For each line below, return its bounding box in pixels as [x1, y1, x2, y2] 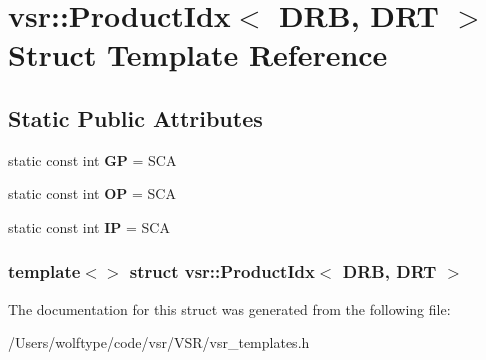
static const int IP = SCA [8, 216, 170, 237]
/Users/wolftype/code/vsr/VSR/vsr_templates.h [8, 332, 310, 353]
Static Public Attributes [8, 102, 263, 133]
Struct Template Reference [8, 34, 388, 75]
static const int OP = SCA [8, 183, 176, 204]
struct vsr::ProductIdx [129, 259, 315, 284]
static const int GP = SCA [8, 149, 177, 170]
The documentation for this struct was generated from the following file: [8, 298, 451, 319]
